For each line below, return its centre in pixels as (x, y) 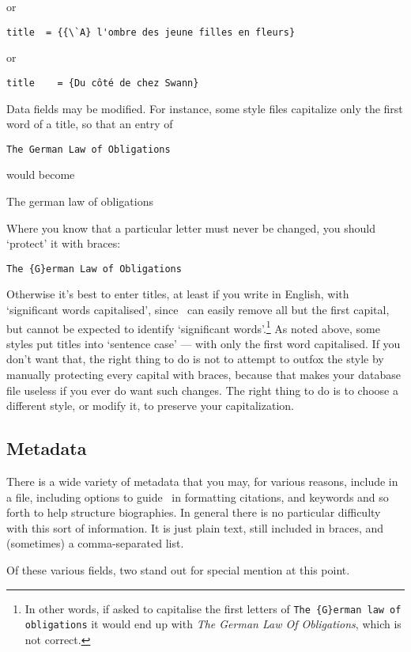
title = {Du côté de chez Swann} (103, 83)
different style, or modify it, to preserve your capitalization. (150, 406)
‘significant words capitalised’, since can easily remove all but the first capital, (198, 309)
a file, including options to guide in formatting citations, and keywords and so (198, 497)
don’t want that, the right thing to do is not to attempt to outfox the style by (195, 359)
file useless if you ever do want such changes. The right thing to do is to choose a (202, 390)
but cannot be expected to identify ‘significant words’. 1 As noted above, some (193, 327)
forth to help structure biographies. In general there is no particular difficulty (194, 512)
